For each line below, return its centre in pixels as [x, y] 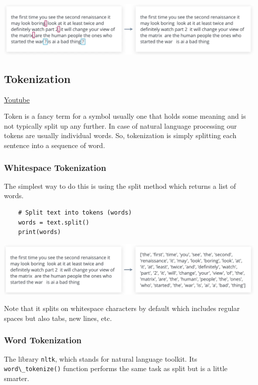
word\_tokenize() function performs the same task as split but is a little [116, 368]
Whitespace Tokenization [55, 167]
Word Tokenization [43, 340]
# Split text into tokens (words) [75, 213]
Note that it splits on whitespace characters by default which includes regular [122, 308]
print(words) [39, 232]
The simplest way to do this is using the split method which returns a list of [120, 186]
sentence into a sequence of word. [55, 145]
